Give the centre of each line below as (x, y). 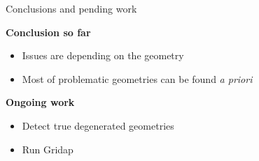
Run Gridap (48, 149)
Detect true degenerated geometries (98, 125)
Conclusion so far (48, 32)
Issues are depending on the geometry (103, 55)
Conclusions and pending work (71, 8)
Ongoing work (40, 102)
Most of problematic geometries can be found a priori (137, 78)
